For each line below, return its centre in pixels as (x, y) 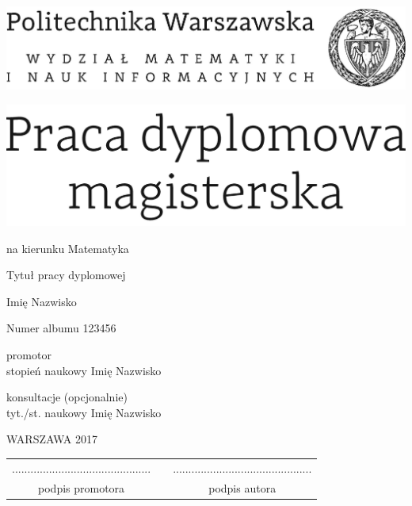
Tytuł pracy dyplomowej (66, 275)
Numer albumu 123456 (61, 328)
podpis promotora (82, 487)
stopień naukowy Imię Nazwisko (84, 370)
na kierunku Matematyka (68, 248)
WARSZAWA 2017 (52, 439)
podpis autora (242, 487)
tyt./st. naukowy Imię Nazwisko (84, 412)
